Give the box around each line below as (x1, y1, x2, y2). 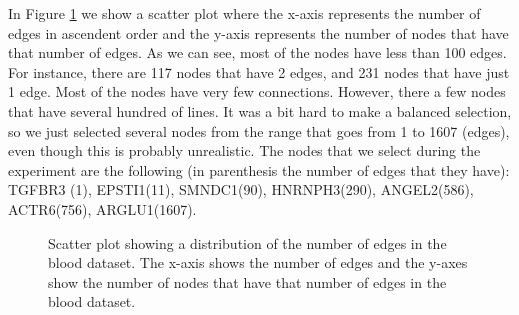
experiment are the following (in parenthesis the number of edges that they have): (8, 159, 510, 180)
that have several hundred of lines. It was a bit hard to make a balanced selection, (8, 100, 512, 121)
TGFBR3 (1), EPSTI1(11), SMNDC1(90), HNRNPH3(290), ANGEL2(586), (8, 179, 474, 200)
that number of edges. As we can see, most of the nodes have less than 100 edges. (8, 42, 507, 63)
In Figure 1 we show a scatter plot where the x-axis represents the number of (8, 3, 481, 23)
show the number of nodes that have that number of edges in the (48, 271, 447, 292)
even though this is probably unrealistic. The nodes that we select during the (8, 140, 481, 161)
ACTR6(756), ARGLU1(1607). (8, 198, 197, 219)
